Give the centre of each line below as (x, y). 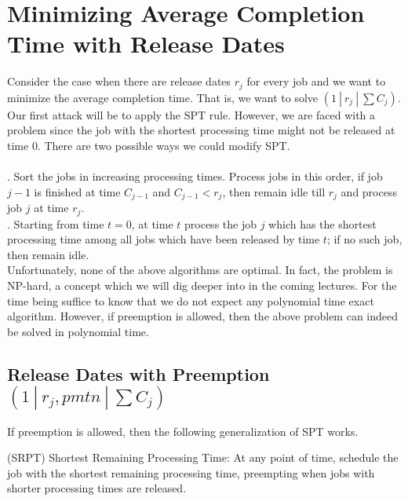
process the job (220, 223)
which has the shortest (322, 223)
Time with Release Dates (146, 44)
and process (369, 191)
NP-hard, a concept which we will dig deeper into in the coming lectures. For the (202, 285)
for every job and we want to (316, 81)
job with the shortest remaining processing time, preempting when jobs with (191, 472)
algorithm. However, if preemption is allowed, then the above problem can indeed (203, 316)
